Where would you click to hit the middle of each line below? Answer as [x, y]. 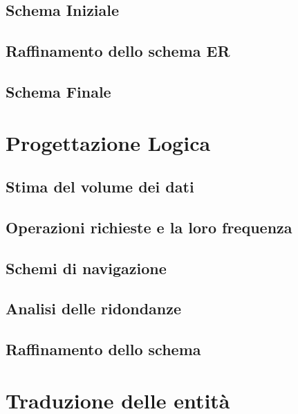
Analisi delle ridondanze [94, 308]
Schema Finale [58, 91]
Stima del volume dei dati [100, 187]
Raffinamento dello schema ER [118, 51]
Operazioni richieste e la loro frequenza [149, 227]
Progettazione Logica [108, 142]
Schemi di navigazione [86, 268]
